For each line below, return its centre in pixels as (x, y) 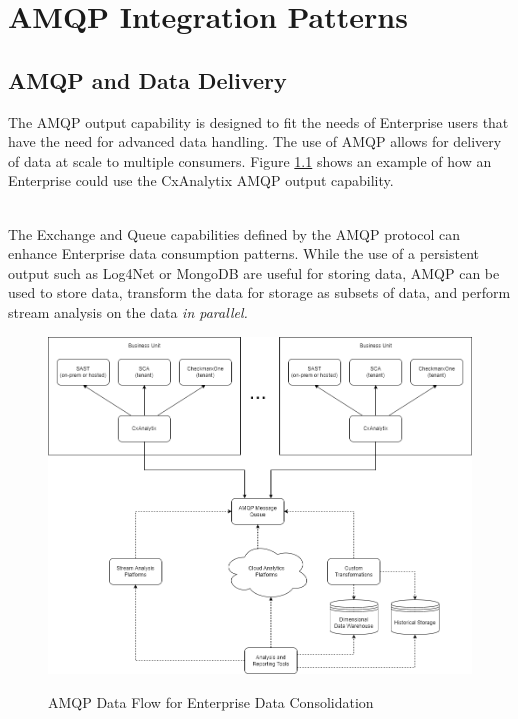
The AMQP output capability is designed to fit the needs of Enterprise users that (258, 121)
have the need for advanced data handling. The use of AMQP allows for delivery (255, 141)
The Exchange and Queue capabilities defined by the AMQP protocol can (234, 233)
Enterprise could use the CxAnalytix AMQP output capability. (201, 180)
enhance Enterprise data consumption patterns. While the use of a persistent (243, 253)
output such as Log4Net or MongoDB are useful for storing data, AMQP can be (254, 272)
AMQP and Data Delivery (147, 79)
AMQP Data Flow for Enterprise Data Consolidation (211, 702)
